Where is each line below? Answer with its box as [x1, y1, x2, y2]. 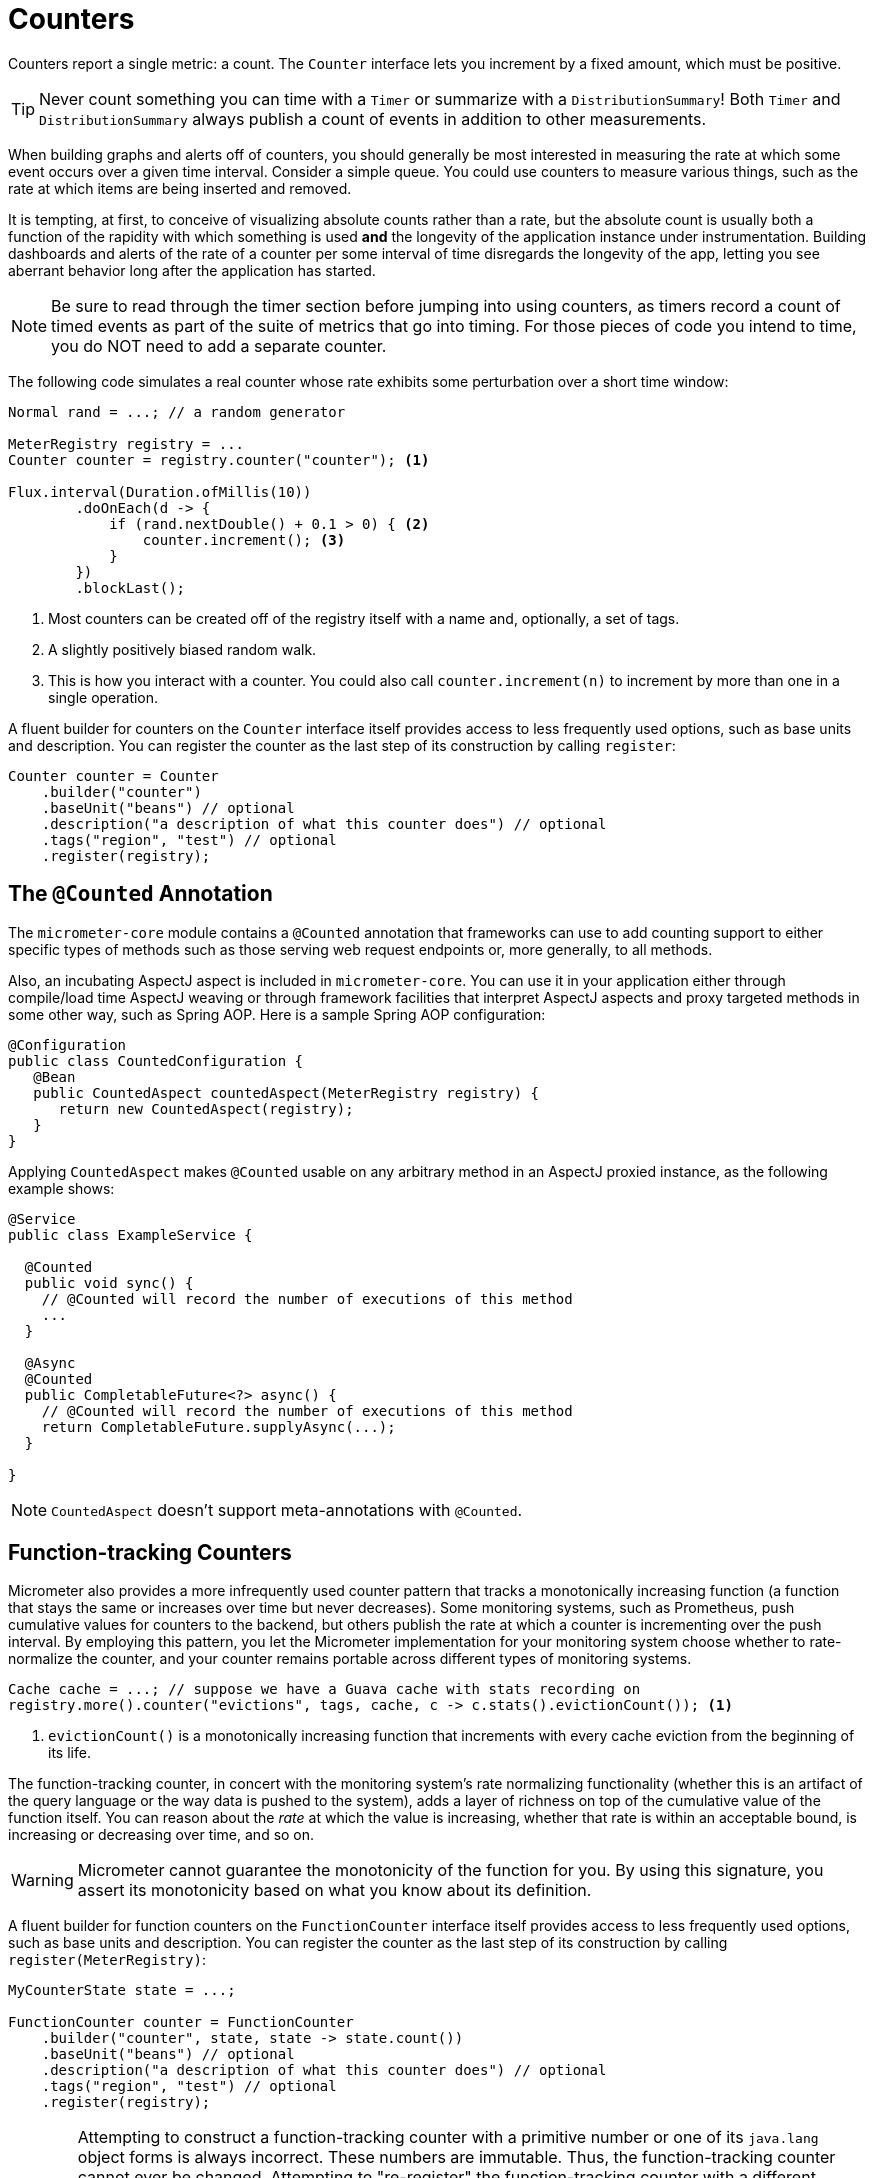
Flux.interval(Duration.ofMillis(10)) [8, 483, 312, 500]
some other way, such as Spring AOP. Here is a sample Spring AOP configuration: [8, 1005, 546, 1023]
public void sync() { [24, 1274, 194, 1291]
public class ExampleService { [8, 1226, 253, 1243]
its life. [48, 1744, 91, 1762]
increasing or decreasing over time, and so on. [8, 1826, 315, 1844]
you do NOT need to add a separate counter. [51, 335, 387, 356]
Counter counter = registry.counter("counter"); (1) [8, 451, 430, 468]
